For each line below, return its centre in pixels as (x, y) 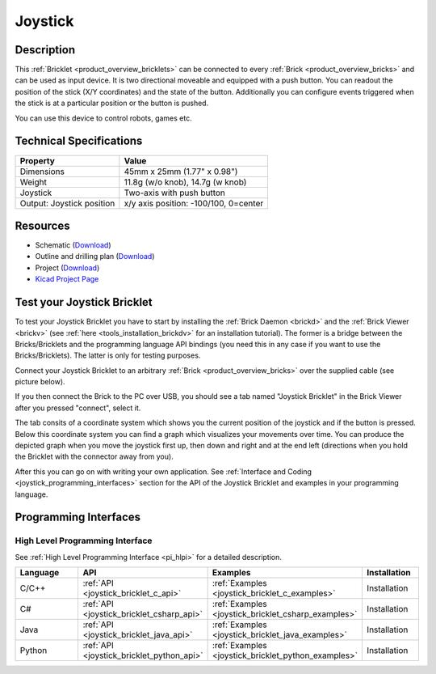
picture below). (40, 382)
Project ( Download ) (67, 268)
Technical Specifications (79, 141)
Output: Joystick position (67, 203)
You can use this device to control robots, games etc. (104, 118)
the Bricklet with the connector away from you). (94, 456)
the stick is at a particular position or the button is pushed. (112, 103)
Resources (42, 225)
